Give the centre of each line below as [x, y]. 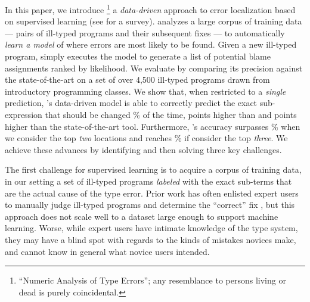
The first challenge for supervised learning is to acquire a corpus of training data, [153, 169]
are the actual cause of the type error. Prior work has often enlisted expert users [152, 193]
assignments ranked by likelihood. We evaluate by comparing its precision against [154, 68]
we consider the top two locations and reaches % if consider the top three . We [146, 138]
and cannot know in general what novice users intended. [107, 251]
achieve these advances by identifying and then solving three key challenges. [143, 149]
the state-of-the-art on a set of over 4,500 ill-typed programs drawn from [137, 80]
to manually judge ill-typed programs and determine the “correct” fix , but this [150, 205]
